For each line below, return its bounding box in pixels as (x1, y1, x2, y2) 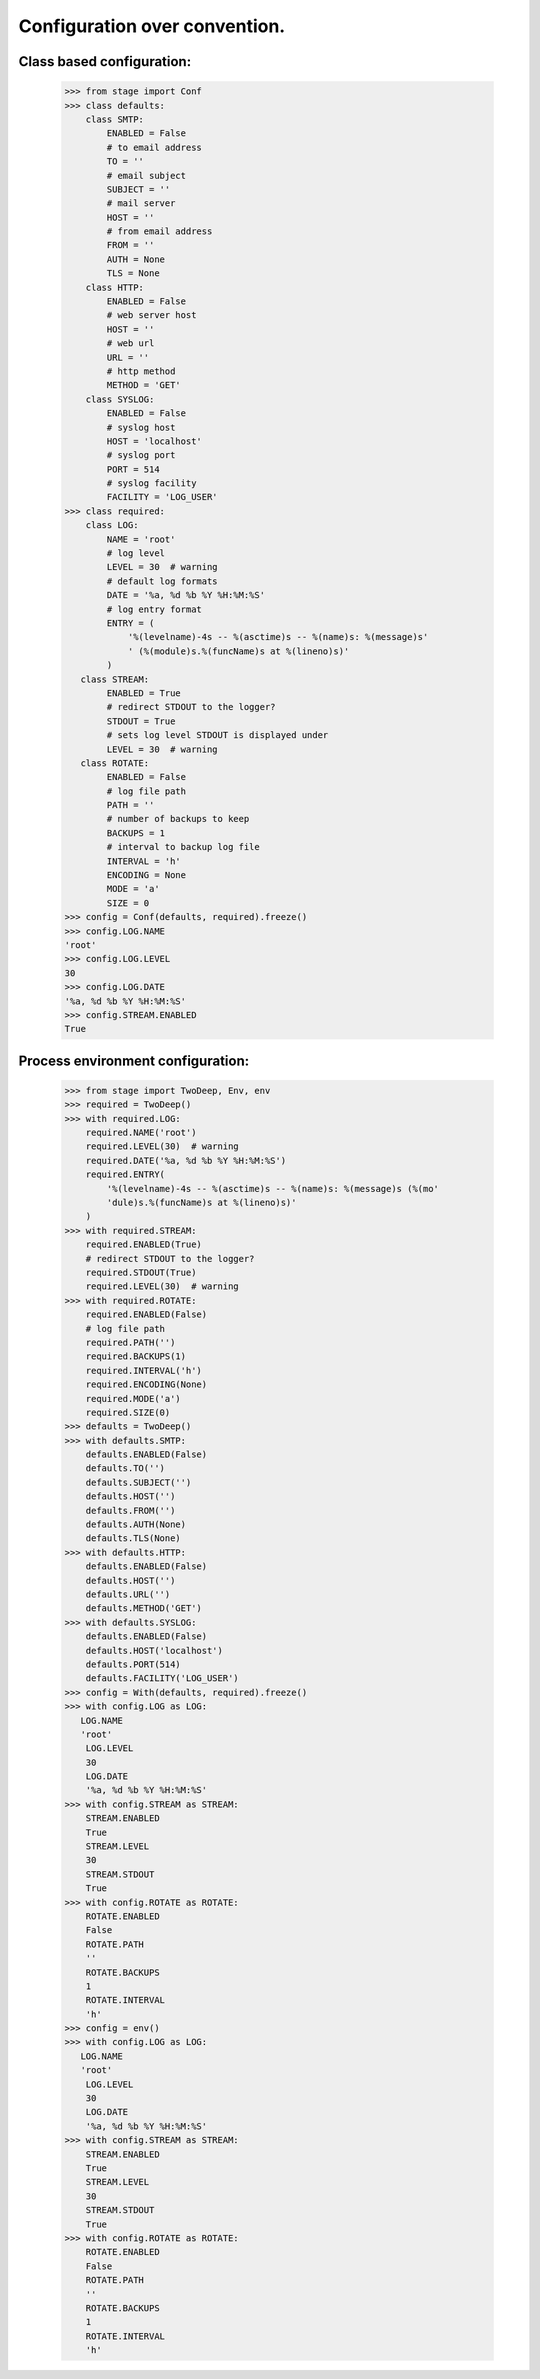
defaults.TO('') (85, 1463, 165, 1474)
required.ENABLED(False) (85, 1309, 208, 1320)
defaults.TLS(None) (85, 1533, 182, 1544)
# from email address (106, 226, 213, 237)
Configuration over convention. (18, 15, 286, 37)
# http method (106, 365, 176, 377)
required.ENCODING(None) (85, 1379, 208, 1390)
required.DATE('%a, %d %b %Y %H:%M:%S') (85, 1155, 287, 1166)
